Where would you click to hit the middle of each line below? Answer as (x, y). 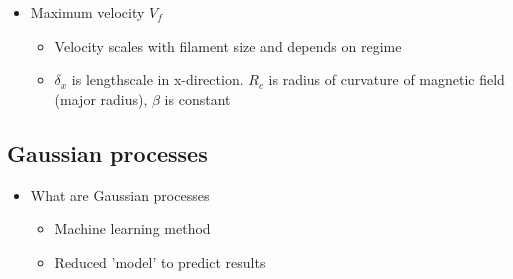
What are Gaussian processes (120, 194)
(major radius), (101, 98)
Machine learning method (132, 228)
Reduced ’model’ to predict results (160, 261)
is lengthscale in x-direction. (157, 79)
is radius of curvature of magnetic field (386, 79)
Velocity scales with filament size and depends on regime (228, 45)
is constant (197, 98)
